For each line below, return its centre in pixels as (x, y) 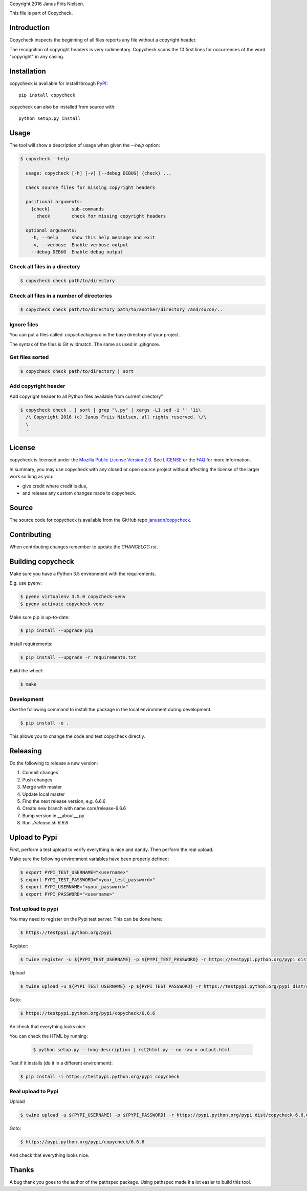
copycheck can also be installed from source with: (62, 107)
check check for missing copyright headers (101, 216)
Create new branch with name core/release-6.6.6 (74, 809)
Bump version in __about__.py (53, 815)
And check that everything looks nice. (49, 1155)
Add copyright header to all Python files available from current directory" (86, 396)
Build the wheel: (26, 671)
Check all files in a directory (45, 267)
